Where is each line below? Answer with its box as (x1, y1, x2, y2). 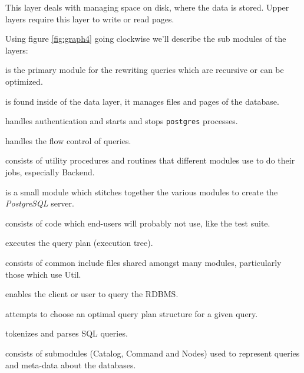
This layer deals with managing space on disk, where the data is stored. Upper (5, 1, 289, 13)
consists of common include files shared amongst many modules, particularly (5, 256, 282, 268)
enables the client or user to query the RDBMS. (5, 288, 179, 300)
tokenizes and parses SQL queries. (5, 327, 128, 339)
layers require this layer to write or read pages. (5, 12, 174, 25)
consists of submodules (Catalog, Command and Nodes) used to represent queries (5, 347, 300, 359)
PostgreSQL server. (5, 197, 74, 209)
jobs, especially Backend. (5, 166, 95, 178)
